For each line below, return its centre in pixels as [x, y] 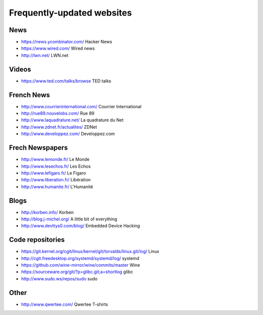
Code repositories [37, 240]
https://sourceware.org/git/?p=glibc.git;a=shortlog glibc [77, 272]
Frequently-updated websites [70, 13]
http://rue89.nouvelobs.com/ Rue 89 [58, 113]
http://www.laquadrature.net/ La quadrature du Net [72, 120]
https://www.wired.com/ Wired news [58, 48]
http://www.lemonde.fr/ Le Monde [55, 159]
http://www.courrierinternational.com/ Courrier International [81, 106]
